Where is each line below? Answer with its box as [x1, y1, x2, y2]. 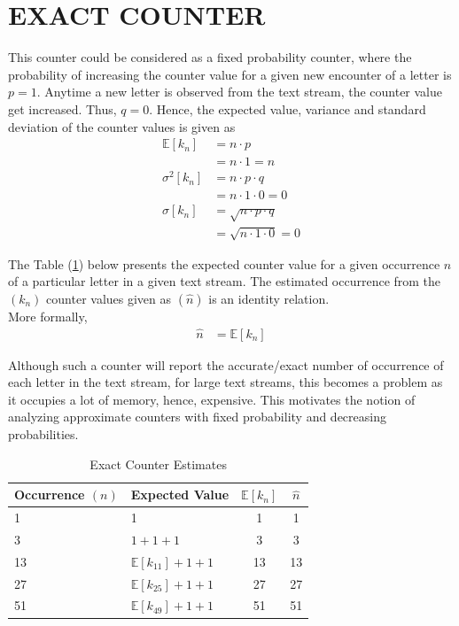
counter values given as [46, 289, 172, 307]
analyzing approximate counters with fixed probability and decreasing [8, 407, 386, 426]
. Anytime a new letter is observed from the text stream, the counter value [36, 82, 443, 101]
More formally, [8, 306, 88, 325]
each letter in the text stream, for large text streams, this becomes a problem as [8, 373, 443, 391]
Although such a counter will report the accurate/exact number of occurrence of [8, 355, 444, 374]
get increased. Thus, [8, 99, 117, 118]
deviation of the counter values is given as [8, 117, 236, 135]
